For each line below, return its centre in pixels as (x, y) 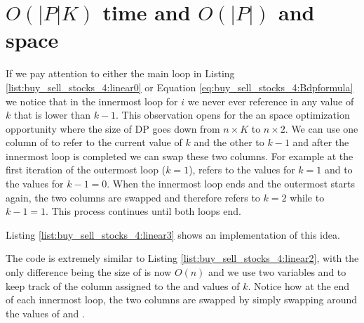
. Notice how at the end (299, 285)
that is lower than (52, 115)
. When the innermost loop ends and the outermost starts (231, 184)
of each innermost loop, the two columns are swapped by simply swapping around (182, 299)
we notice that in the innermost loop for (92, 101)
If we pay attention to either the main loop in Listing (120, 73)
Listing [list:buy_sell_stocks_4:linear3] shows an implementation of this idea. (173, 234)
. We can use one (322, 128)
